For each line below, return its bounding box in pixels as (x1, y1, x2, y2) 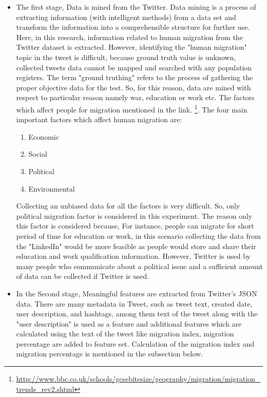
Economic (28, 131, 59, 142)
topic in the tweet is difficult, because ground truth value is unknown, (16, 51, 236, 62)
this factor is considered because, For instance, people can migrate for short (16, 220, 254, 231)
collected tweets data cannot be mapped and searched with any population (16, 62, 252, 72)
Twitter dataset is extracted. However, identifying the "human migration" (16, 42, 247, 52)
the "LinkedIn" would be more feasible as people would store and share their (16, 240, 256, 251)
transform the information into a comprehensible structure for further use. (16, 22, 250, 32)
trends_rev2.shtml (16, 383, 74, 394)
